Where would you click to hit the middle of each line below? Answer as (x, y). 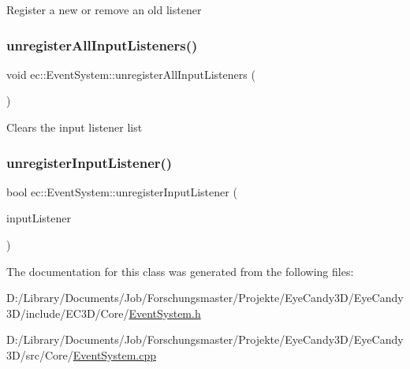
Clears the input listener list (75, 127)
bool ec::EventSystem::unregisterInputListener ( (122, 191)
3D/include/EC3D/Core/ (68, 313)
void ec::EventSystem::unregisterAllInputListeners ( (131, 74)
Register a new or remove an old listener (104, 9)
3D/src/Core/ (40, 354)
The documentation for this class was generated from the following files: (180, 271)
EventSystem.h (165, 313)
